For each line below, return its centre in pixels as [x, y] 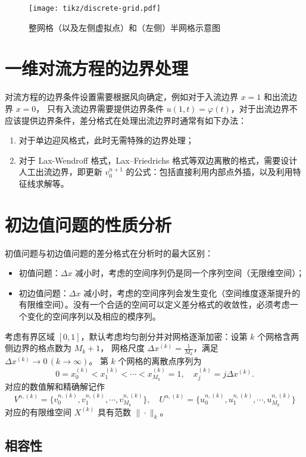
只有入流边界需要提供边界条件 [106, 108]
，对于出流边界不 [264, 108]
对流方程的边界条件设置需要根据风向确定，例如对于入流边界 [121, 97]
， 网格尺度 [122, 348]
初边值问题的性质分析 [88, 224]
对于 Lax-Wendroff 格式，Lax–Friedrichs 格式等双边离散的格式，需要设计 [158, 160]
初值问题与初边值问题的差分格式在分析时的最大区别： [109, 253]
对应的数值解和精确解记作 [55, 386]
